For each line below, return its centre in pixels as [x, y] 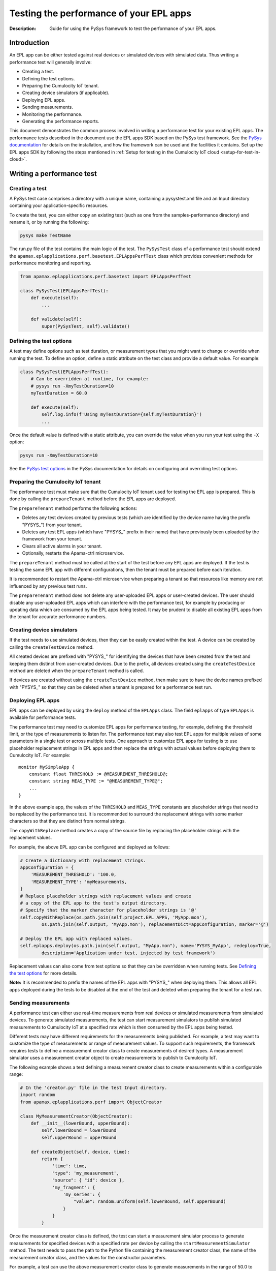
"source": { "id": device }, [88, 1180]
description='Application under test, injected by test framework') [128, 953]
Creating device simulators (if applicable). [66, 93]
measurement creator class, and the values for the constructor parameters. [88, 1257]
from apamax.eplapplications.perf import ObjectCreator [91, 1102]
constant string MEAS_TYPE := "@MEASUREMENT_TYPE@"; [96, 781]
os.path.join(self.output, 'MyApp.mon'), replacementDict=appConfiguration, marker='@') [155, 925]
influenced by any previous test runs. [48, 586]
